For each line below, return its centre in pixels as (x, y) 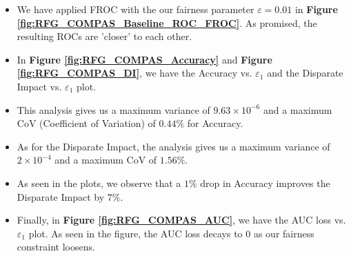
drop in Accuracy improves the (265, 183)
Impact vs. (39, 86)
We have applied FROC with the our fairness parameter (136, 9)
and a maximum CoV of (106, 160)
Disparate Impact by (61, 196)
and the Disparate (305, 73)
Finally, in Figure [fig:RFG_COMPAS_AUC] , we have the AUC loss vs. (181, 220)
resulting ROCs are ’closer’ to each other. (104, 36)
